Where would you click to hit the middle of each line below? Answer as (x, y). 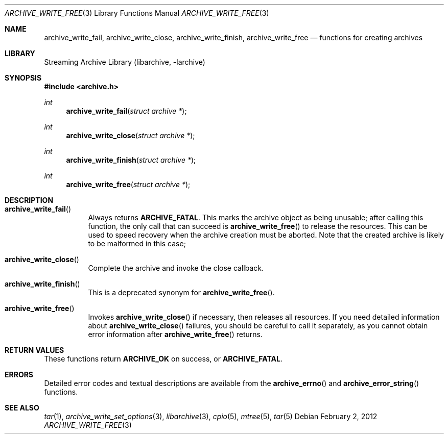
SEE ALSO (22, 408)
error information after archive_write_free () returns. (175, 334)
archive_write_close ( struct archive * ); (131, 135)
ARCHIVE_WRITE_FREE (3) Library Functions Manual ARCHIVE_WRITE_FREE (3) (137, 13)
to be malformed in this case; (137, 243)
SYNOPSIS (23, 78)
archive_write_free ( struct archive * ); (128, 184)
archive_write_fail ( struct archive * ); (126, 111)
